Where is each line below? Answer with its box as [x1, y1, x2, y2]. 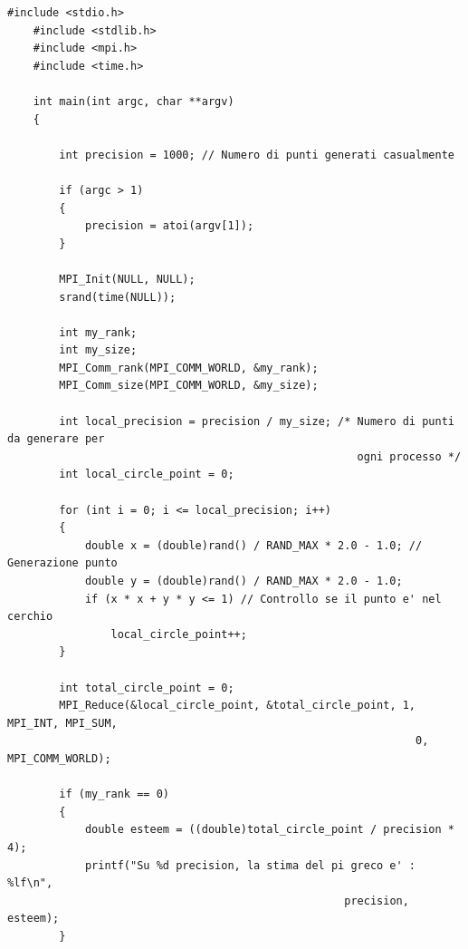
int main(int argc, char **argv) [33, 94, 234, 108]
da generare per [7, 432, 105, 446]
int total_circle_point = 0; [59, 681, 234, 694]
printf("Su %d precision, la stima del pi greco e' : [84, 858, 416, 872]
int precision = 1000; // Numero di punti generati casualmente [59, 148, 454, 161]
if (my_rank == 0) [59, 788, 169, 801]
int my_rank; [59, 325, 138, 339]
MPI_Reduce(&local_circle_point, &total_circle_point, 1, [59, 699, 416, 712]
